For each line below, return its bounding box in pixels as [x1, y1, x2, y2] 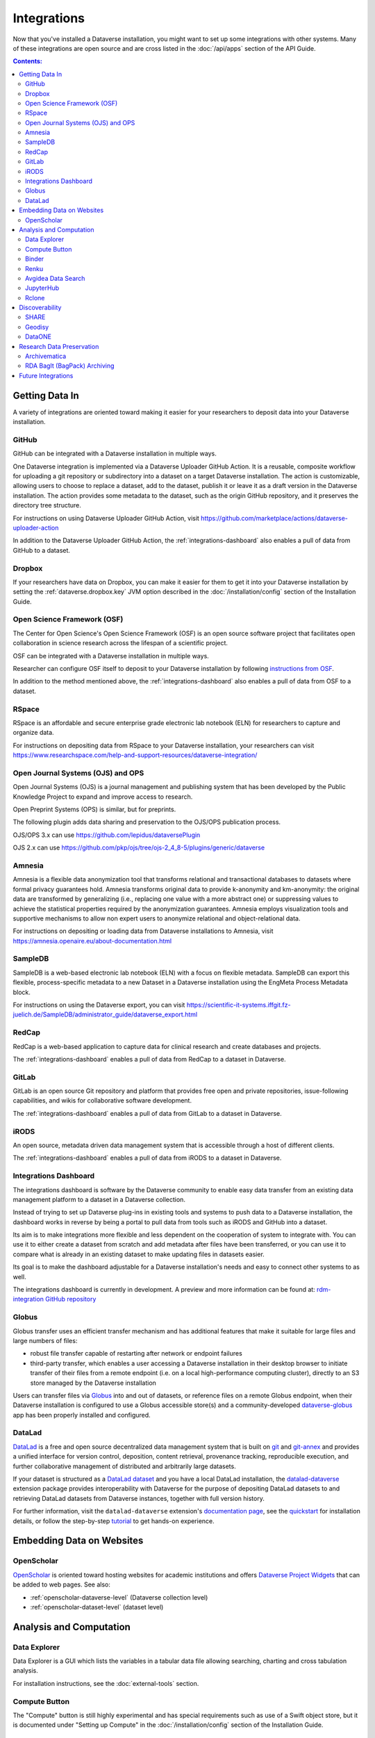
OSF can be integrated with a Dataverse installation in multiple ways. [12, 651, 210, 660]
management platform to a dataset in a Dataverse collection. [12, 1195, 185, 1203]
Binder [25, 254, 44, 263]
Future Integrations [19, 371, 74, 380]
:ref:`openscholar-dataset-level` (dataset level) [30, 1602, 164, 1611]
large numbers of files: [12, 1336, 78, 1345]
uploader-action [12, 523, 59, 532]
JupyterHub [25, 284, 59, 292]
